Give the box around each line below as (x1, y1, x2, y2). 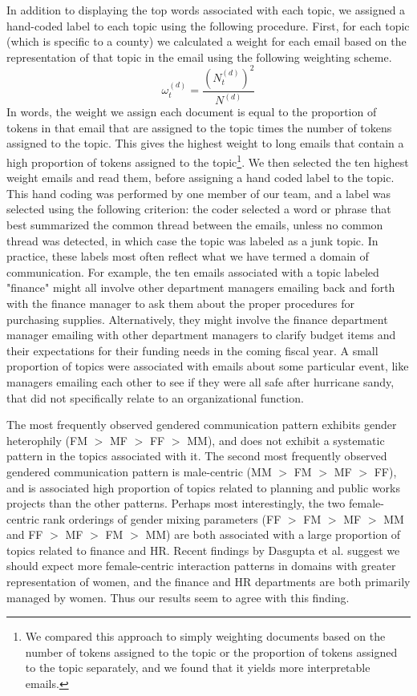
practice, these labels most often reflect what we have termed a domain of (6, 248, 369, 265)
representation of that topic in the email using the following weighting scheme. (6, 48, 392, 65)
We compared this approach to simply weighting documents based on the (25, 628, 386, 645)
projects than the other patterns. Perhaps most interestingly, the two (6, 495, 346, 512)
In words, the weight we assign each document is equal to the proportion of (6, 103, 377, 120)
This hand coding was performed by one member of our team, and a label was (6, 184, 391, 201)
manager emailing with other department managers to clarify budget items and (6, 326, 396, 343)
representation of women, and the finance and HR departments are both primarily (6, 573, 411, 590)
